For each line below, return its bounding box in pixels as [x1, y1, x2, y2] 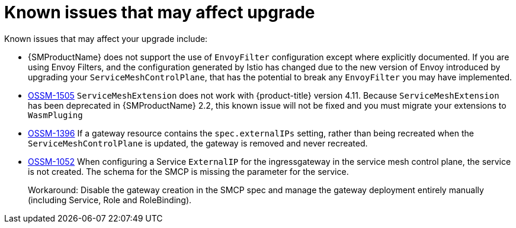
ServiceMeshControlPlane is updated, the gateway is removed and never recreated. [28, 138, 368, 148]
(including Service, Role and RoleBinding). [28, 194, 192, 205]
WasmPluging [28, 110, 83, 120]
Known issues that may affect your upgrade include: [4, 33, 208, 44]
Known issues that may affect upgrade [4, 2, 315, 22]
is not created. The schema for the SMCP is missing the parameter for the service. [28, 166, 349, 177]
